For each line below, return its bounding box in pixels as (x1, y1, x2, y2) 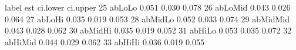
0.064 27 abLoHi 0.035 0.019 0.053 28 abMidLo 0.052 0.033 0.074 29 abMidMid (5, 12, 290, 25)
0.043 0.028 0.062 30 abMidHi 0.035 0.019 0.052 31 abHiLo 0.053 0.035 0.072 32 (5, 24, 292, 36)
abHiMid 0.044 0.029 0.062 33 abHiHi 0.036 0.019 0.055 (5, 35, 204, 48)
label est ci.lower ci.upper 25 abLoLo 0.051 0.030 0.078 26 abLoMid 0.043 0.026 (5, 1, 291, 13)
